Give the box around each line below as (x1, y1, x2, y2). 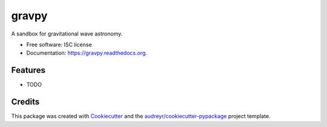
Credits (11, 97, 40, 107)
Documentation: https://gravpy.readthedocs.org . (26, 49, 148, 57)
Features (11, 65, 45, 75)
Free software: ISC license (26, 41, 92, 48)
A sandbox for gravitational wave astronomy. (11, 30, 123, 37)
